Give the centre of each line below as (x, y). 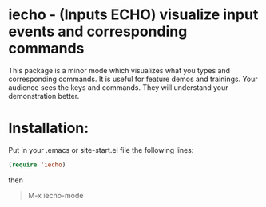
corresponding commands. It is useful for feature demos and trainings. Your (133, 79)
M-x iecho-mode (56, 195)
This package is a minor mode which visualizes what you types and (119, 70)
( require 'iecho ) (37, 165)
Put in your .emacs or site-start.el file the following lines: (101, 150)
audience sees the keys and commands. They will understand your (119, 87)
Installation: (49, 128)
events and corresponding (98, 31)
